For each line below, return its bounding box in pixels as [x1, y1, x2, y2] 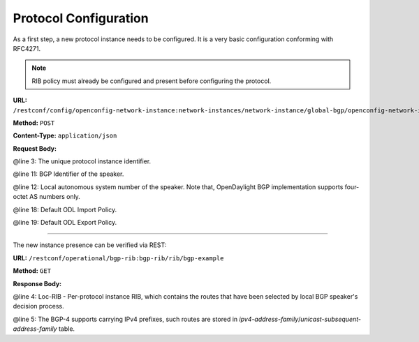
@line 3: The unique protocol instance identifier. [13, 157, 152, 165]
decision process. [13, 302, 64, 311]
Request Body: [13, 144, 57, 153]
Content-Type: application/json [13, 131, 117, 140]
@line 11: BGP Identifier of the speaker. [13, 170, 124, 178]
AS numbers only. [29, 193, 80, 201]
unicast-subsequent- [300, 315, 361, 323]
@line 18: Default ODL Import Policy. [13, 205, 117, 214]
